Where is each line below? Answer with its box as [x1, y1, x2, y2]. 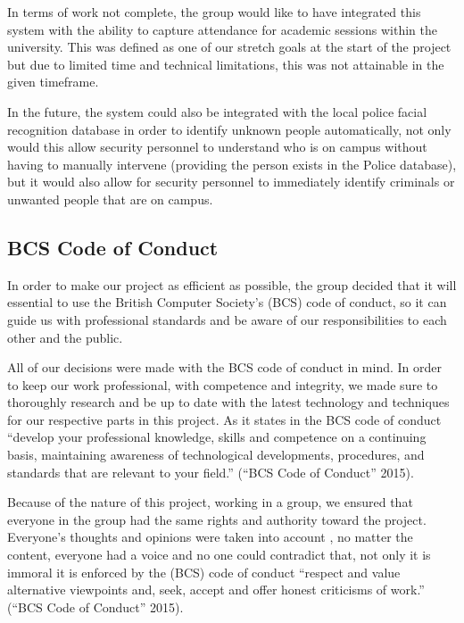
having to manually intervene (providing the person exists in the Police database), [7, 154, 457, 173]
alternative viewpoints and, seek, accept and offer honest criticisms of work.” [7, 580, 425, 599]
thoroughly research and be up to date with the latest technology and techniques [7, 393, 450, 411]
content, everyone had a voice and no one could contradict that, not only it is [7, 545, 431, 564]
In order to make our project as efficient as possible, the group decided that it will [7, 275, 457, 294]
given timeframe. [7, 72, 99, 91]
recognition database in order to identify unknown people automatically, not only [7, 120, 452, 138]
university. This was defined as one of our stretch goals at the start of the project [7, 37, 452, 56]
